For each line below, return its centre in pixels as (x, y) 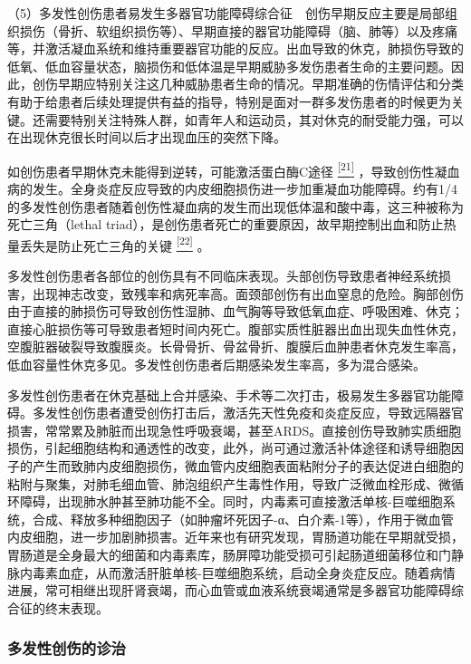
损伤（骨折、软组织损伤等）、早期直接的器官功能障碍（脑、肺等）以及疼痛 (238, 30)
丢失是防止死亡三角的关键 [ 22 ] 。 (115, 244)
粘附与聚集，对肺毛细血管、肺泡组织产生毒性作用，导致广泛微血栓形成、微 (229, 483)
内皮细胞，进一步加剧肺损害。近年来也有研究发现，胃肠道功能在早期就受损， (235, 537)
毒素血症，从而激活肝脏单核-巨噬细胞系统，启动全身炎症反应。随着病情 (244, 572)
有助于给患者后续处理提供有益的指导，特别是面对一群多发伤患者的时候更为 (229, 101)
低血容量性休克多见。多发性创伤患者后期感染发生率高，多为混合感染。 (216, 364)
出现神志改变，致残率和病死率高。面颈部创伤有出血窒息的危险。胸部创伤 (248, 293)
